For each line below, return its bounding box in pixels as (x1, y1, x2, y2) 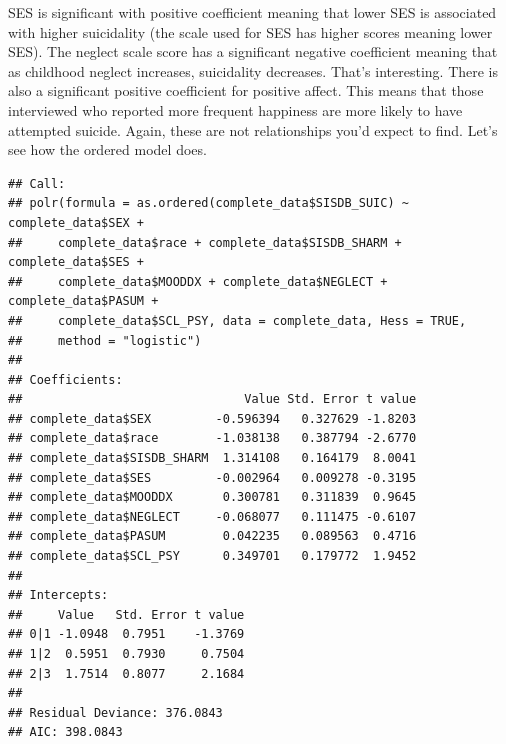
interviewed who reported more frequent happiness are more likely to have (8, 99, 463, 120)
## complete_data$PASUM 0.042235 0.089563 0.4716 (8, 529, 417, 544)
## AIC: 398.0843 (8, 725, 123, 740)
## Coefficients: (8, 372, 123, 387)
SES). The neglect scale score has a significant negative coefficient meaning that (8, 41, 498, 62)
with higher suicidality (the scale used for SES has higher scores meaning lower (8, 21, 493, 42)
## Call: (8, 176, 66, 191)
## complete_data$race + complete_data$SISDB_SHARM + (8, 235, 402, 250)
